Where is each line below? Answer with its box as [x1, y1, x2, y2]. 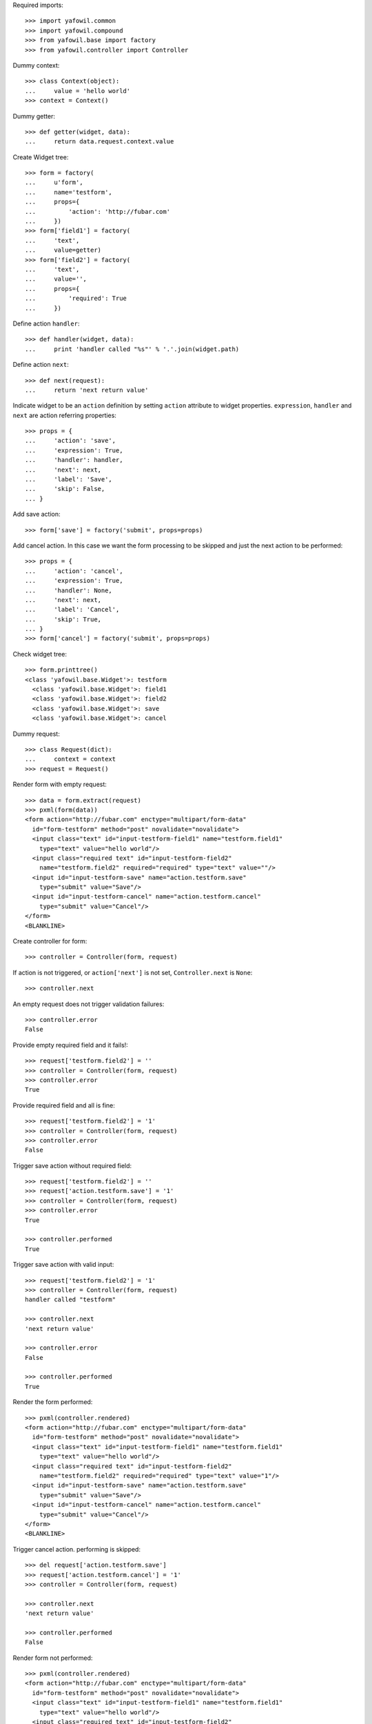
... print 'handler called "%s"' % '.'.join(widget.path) [25, 345, 240, 353]
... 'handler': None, [25, 586, 113, 594]
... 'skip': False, [25, 485, 105, 493]
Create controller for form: [12, 937, 87, 945]
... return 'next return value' [25, 386, 149, 394]
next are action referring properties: [12, 411, 117, 419]
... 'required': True [25, 294, 127, 303]
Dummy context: [12, 61, 60, 69]
